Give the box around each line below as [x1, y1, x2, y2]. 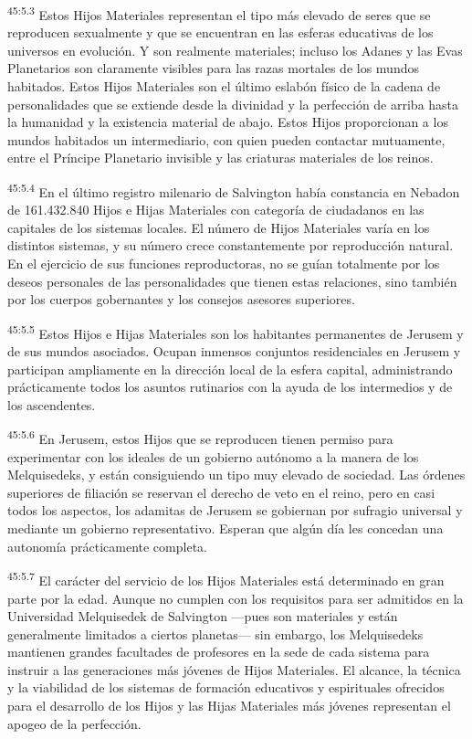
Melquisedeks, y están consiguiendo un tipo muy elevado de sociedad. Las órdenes [7, 465, 466, 484]
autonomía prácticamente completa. [7, 536, 207, 555]
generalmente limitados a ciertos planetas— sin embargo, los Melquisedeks [7, 624, 424, 643]
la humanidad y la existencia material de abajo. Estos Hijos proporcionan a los [7, 112, 448, 132]
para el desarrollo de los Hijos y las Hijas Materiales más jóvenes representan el [7, 696, 451, 715]
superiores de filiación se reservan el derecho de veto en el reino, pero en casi [7, 482, 435, 501]
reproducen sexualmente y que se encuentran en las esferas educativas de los [7, 23, 434, 42]
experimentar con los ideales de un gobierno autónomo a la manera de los [7, 447, 419, 466]
